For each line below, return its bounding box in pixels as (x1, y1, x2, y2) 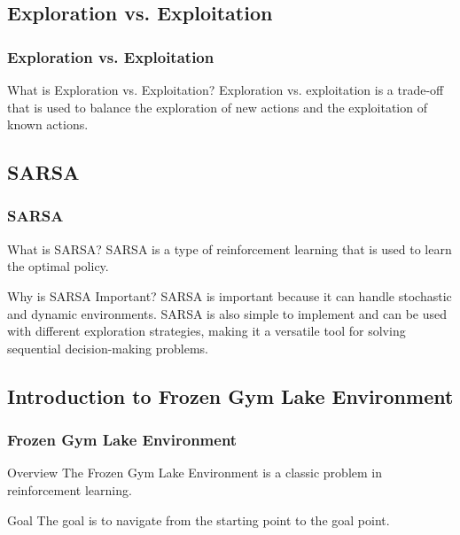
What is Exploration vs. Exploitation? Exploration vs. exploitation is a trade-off (7, 81, 444, 98)
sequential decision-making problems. (7, 338, 208, 357)
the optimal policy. (7, 257, 109, 275)
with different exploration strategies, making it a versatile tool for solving (7, 322, 406, 340)
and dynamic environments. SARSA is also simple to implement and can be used (7, 304, 448, 322)
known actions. (7, 115, 89, 134)
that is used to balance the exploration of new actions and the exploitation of (7, 97, 427, 116)
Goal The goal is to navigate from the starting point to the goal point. (7, 510, 390, 529)
